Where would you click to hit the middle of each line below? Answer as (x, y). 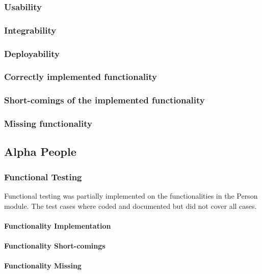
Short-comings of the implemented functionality (104, 100)
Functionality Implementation (58, 225)
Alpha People (40, 152)
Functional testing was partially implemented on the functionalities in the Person (131, 196)
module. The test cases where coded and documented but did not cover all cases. (130, 205)
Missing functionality (48, 124)
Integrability (30, 30)
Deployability (32, 53)
